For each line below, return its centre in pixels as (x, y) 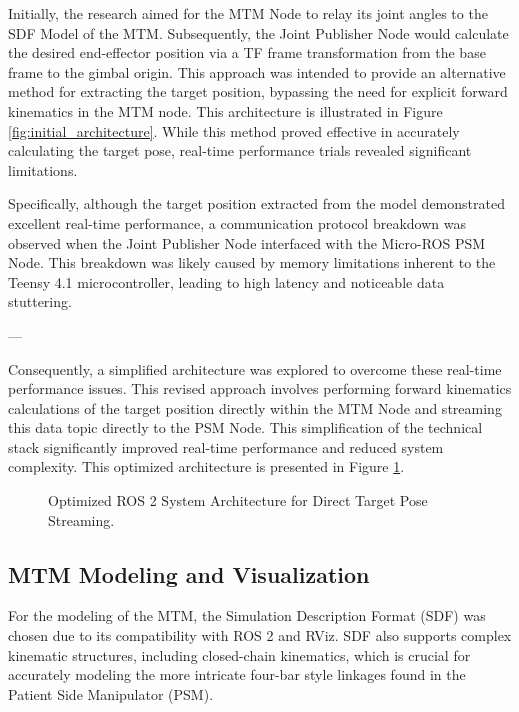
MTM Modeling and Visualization (189, 573)
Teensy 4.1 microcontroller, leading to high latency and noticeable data (226, 281)
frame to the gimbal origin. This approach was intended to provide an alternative (257, 71)
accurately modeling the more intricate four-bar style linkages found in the (237, 674)
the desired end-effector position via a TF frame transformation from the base (247, 52)
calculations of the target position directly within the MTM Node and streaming (255, 407)
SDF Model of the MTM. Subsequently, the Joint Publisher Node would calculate (258, 32)
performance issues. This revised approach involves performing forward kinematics (260, 388)
